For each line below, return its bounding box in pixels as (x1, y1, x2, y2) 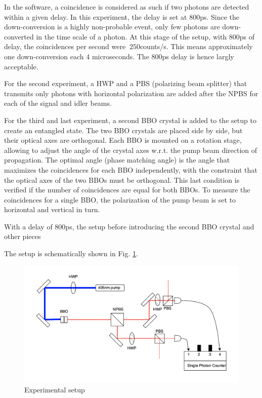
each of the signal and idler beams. (4, 98, 112, 108)
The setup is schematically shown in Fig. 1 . (4, 248, 138, 259)
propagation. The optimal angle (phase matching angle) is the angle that (4, 154, 230, 165)
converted (4, 31, 34, 42)
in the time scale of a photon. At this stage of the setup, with (36, 31, 227, 42)
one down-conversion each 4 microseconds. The (4, 51, 149, 61)
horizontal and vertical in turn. (4, 204, 100, 215)
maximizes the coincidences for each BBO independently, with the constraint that (4, 164, 257, 175)
